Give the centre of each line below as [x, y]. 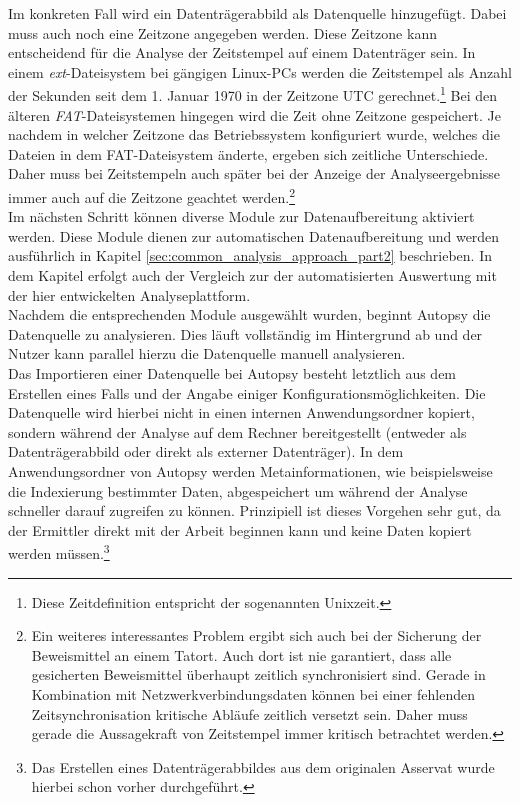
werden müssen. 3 [59, 551]
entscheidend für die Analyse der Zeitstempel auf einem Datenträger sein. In [242, 52]
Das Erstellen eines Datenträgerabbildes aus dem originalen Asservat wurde [263, 766]
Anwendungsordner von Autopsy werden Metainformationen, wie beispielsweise [250, 470]
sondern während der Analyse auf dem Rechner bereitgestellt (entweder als [237, 431]
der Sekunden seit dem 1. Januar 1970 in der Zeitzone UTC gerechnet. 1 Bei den [253, 94]
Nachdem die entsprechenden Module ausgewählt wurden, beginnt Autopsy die [249, 314]
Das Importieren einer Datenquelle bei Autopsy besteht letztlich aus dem [232, 373]
